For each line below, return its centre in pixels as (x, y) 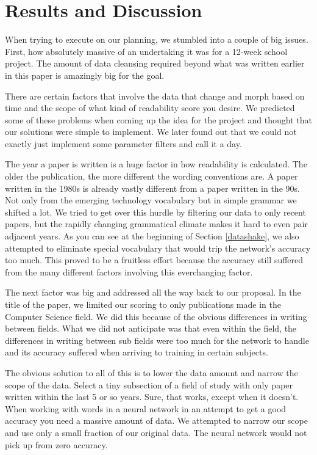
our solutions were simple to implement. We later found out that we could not (151, 132)
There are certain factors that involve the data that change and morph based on (155, 96)
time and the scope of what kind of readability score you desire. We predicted (150, 108)
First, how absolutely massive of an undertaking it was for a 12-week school (146, 51)
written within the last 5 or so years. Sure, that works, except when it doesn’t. (152, 397)
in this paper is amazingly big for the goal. (85, 75)
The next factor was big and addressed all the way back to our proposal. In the (153, 292)
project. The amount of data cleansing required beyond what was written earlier (155, 63)
